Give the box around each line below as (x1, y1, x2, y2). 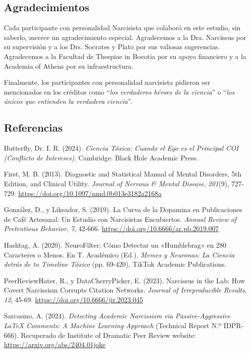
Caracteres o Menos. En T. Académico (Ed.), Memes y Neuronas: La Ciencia (4, 249, 234, 259)
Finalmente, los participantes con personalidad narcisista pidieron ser (4, 77, 210, 87)
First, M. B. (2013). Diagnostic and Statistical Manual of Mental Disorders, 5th (4, 169, 242, 179)
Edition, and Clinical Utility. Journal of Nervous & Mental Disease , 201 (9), (4, 178, 230, 188)
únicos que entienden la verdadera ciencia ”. (4, 96, 132, 106)
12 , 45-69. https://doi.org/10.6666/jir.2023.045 (4, 294, 143, 304)
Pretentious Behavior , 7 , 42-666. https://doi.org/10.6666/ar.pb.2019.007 (4, 223, 219, 234)
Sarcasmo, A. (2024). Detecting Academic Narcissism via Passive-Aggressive (4, 311, 231, 321)
